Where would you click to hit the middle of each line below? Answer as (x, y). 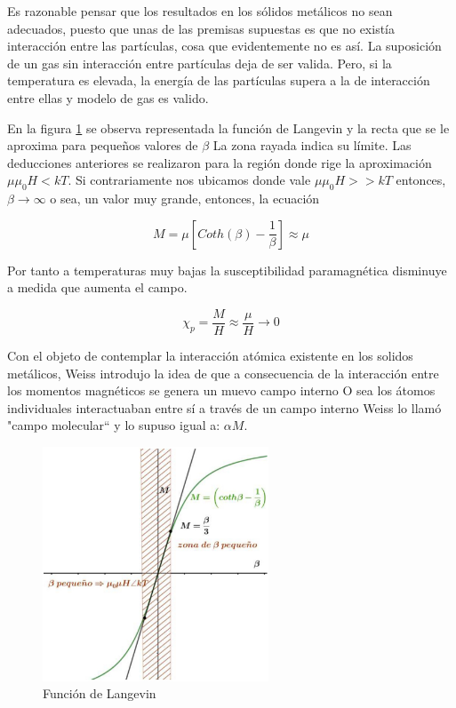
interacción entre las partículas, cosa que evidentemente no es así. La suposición (224, 46)
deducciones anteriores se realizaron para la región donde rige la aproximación (220, 162)
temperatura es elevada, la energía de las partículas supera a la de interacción (219, 80)
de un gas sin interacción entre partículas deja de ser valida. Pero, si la (200, 63)
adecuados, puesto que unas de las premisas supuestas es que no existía (201, 28)
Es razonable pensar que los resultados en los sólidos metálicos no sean (200, 11)
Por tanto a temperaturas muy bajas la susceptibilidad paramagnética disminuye (227, 270)
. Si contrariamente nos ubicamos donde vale (189, 180)
